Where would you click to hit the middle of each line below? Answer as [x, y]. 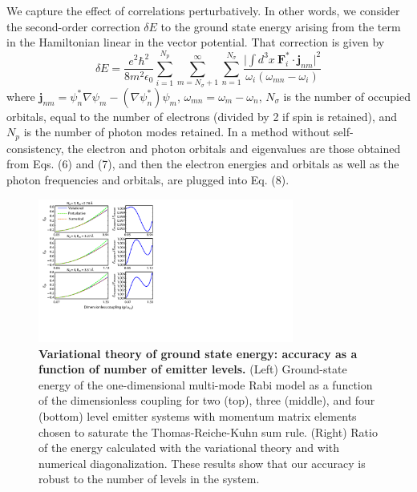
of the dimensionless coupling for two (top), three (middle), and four [207, 400]
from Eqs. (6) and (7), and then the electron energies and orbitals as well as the [203, 164]
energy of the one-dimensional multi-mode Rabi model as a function [206, 384]
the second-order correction [73, 26]
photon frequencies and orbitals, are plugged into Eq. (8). [148, 179]
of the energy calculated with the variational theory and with [189, 448]
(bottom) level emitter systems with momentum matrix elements [198, 416]
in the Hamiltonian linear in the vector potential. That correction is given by [196, 42]
